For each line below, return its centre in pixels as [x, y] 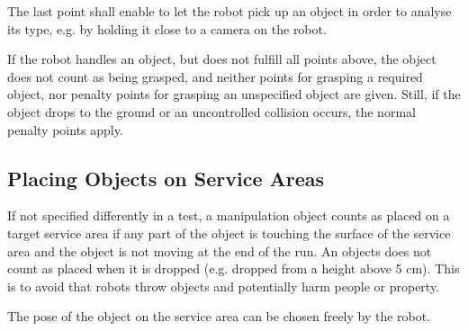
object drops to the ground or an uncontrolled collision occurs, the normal [211, 111]
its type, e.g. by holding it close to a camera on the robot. [167, 28]
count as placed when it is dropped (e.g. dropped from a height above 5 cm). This [234, 268]
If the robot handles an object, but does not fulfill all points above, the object [222, 59]
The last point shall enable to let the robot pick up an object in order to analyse [229, 11]
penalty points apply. [65, 129]
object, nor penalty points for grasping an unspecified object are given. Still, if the [234, 94]
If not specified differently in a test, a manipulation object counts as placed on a [229, 215]
